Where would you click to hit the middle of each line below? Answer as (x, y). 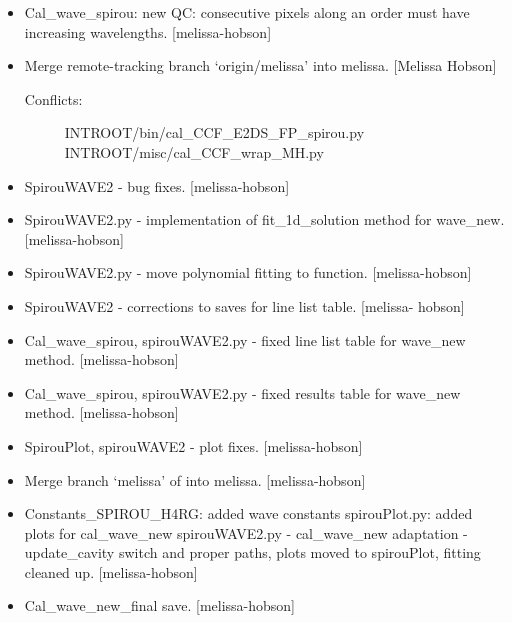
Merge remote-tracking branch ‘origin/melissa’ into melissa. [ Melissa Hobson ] (260, 65)
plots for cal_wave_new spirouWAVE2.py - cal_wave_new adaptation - (246, 532)
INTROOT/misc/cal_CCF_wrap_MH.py (194, 151)
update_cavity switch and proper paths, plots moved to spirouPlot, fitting (252, 552)
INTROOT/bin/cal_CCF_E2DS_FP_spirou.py (214, 132)
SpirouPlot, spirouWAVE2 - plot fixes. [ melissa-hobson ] (193, 445)
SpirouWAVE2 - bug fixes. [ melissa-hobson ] (157, 185)
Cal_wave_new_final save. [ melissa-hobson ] (160, 605)
